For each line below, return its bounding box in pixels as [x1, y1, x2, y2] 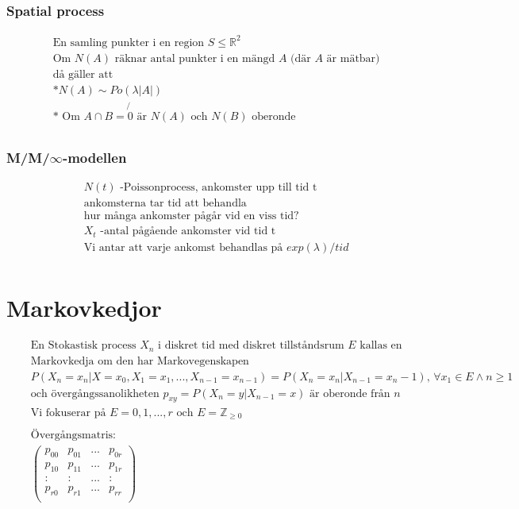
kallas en [359, 340, 402, 352]
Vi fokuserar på [30, 407, 106, 418]
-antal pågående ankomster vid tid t [100, 226, 276, 237]
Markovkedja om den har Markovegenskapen [30, 355, 249, 367]
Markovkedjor [6, 291, 162, 324]
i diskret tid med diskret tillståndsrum [158, 340, 344, 352]
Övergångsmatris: [30, 430, 116, 442]
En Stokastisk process [30, 340, 136, 352]
